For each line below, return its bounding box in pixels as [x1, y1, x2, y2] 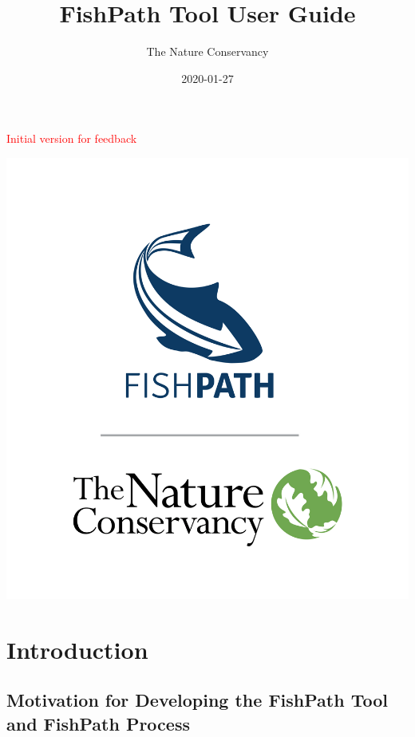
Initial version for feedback [6, 130, 137, 147]
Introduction [6, 633, 148, 665]
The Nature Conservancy [146, 43, 269, 60]
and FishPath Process [6, 711, 190, 735]
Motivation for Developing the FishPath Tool [6, 688, 388, 712]
